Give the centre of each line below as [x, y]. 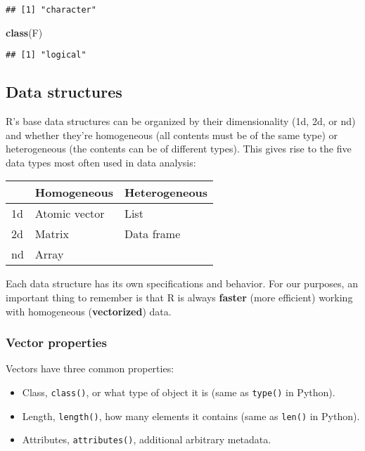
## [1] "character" [51, 10]
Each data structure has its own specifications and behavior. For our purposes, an [182, 283]
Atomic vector [70, 214]
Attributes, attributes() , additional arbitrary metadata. [147, 439]
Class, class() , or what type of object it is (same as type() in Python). [179, 392]
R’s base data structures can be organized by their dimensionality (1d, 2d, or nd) [181, 121]
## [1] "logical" [46, 55]
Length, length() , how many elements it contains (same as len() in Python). [191, 416]
